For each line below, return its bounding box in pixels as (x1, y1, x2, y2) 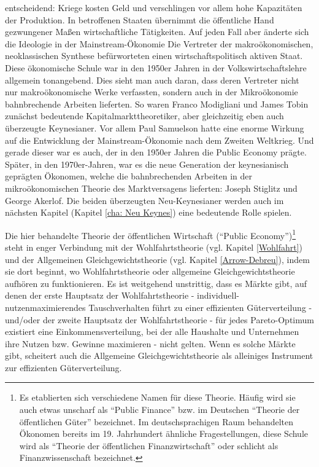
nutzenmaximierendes (5, 300, 86, 313)
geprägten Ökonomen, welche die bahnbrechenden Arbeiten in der (5, 170, 253, 182)
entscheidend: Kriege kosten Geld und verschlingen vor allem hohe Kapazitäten (5, 1, 302, 14)
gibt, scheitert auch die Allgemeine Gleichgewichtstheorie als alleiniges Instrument (5, 349, 313, 362)
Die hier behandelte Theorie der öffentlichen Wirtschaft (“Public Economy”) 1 (5, 227, 296, 241)
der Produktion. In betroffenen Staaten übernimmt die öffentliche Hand (5, 13, 274, 26)
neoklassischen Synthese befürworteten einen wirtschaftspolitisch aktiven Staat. (5, 49, 303, 62)
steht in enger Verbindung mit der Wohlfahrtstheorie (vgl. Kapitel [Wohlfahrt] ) (5, 240, 303, 253)
